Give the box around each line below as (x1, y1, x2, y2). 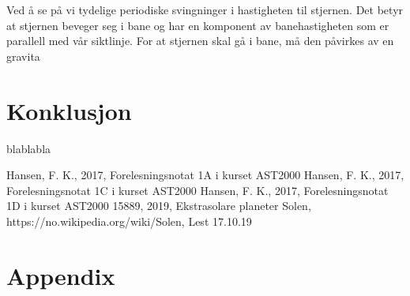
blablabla (6, 140, 51, 156)
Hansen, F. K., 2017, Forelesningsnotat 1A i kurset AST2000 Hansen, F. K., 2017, (6, 167, 404, 183)
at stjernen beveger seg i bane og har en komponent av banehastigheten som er (6, 17, 389, 33)
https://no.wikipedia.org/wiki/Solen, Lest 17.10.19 (6, 212, 252, 229)
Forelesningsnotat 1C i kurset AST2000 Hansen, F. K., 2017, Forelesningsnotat (6, 182, 389, 198)
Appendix (6, 259, 115, 291)
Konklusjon (6, 94, 132, 126)
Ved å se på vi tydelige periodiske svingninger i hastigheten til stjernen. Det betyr (6, 2, 404, 17)
